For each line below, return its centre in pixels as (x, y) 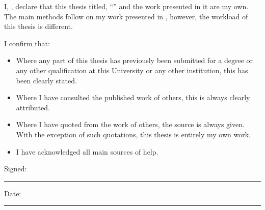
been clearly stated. (46, 80)
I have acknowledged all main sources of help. (87, 151)
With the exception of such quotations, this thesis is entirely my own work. (133, 134)
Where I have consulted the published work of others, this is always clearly (133, 97)
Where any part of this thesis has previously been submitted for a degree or (135, 60)
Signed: (16, 169)
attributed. (33, 107)
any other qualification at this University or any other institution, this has (132, 70)
